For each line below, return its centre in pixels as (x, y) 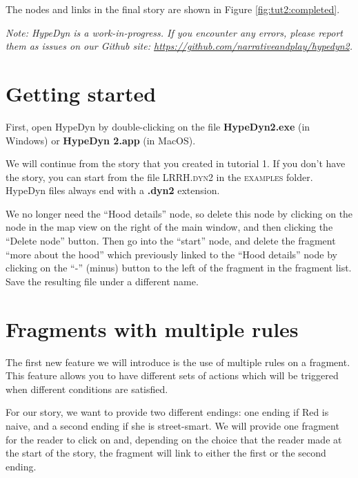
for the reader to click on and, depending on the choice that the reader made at (174, 439)
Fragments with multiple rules (152, 328)
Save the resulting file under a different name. (102, 281)
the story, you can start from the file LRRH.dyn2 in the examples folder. (159, 176)
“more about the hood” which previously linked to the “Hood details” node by (171, 254)
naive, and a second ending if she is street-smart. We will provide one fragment (172, 425)
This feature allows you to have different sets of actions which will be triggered (172, 375)
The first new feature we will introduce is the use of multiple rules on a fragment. (178, 362)
